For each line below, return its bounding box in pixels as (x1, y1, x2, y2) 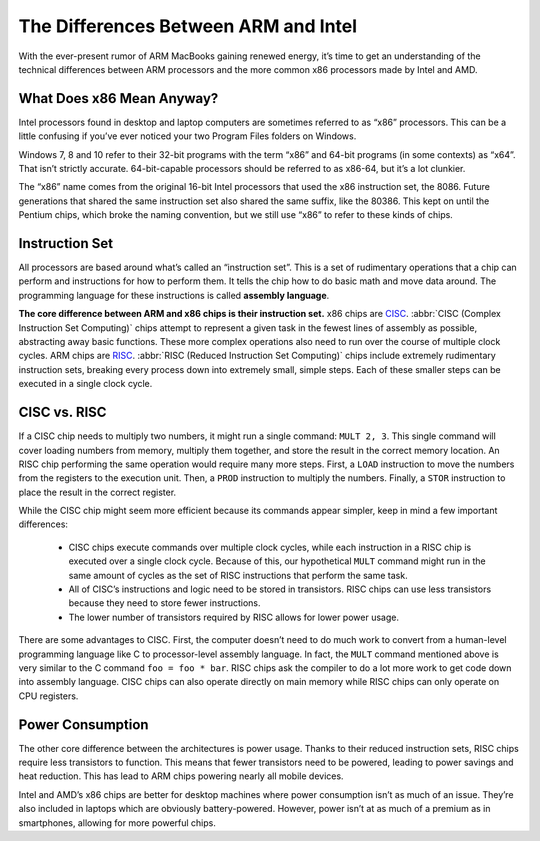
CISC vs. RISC (18, 404, 107, 421)
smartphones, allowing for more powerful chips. (18, 816, 217, 829)
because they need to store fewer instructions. (68, 597, 261, 609)
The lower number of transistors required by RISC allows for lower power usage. (68, 611, 400, 623)
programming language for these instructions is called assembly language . (18, 289, 330, 301)
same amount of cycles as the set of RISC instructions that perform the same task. (68, 569, 409, 581)
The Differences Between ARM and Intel (18, 15, 358, 37)
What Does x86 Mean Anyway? (18, 90, 219, 107)
